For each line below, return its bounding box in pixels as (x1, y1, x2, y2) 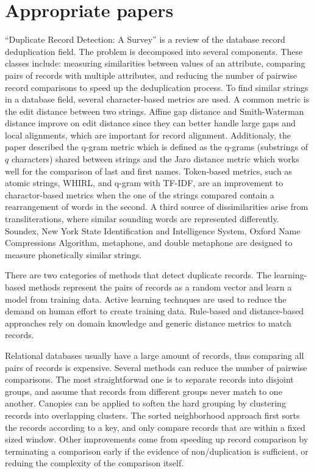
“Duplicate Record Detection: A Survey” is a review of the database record (5, 33, 285, 46)
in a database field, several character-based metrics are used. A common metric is (5, 93, 310, 106)
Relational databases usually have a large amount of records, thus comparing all (5, 348, 304, 361)
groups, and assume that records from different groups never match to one (5, 385, 282, 397)
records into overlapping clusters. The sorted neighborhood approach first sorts (5, 408, 300, 421)
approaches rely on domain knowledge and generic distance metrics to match (5, 316, 291, 329)
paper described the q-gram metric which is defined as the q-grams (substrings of (5, 140, 308, 153)
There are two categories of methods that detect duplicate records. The (5, 269, 271, 281)
